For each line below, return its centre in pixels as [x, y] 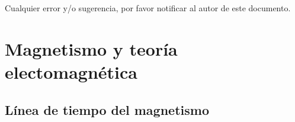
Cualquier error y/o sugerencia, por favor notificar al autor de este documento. [148, 8]
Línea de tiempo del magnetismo [107, 109]
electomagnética [71, 71]
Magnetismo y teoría [91, 48]
